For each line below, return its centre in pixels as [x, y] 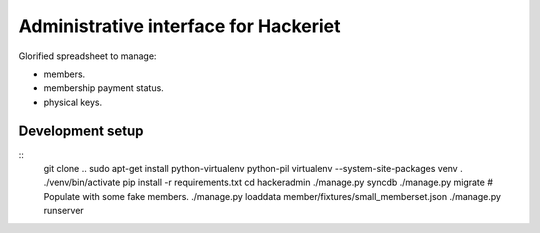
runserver [63, 211]
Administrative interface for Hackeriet [179, 26]
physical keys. [73, 102]
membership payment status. [103, 88]
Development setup [81, 130]
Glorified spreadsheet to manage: [87, 56]
